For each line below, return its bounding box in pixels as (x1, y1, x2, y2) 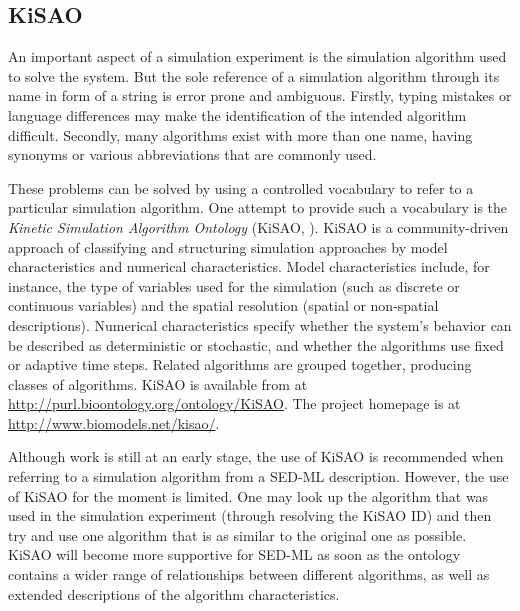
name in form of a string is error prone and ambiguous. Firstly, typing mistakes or (8, 85, 512, 106)
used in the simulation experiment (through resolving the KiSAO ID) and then (8, 505, 492, 526)
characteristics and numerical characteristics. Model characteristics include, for (8, 256, 490, 277)
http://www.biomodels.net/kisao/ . (8, 412, 220, 433)
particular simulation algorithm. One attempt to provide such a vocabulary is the (8, 197, 508, 218)
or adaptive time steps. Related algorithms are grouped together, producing (8, 354, 472, 375)
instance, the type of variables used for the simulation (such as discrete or (8, 275, 460, 296)
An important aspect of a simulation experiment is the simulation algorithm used (8, 46, 507, 67)
